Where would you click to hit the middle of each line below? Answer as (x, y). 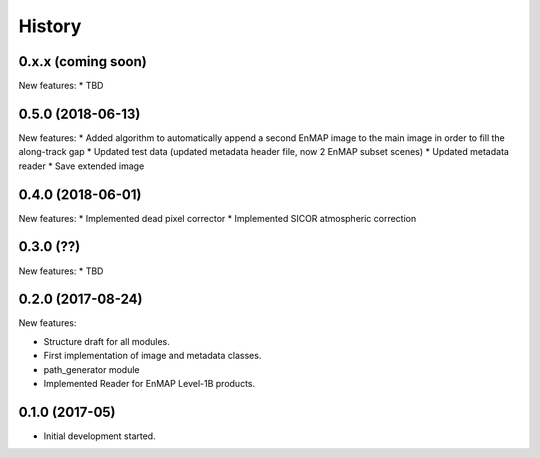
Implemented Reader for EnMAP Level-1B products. (149, 384)
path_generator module (91, 369)
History (50, 26)
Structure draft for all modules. (106, 341)
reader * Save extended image (81, 166)
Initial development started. (99, 436)
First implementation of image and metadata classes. (152, 356)
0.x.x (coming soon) (82, 61)
